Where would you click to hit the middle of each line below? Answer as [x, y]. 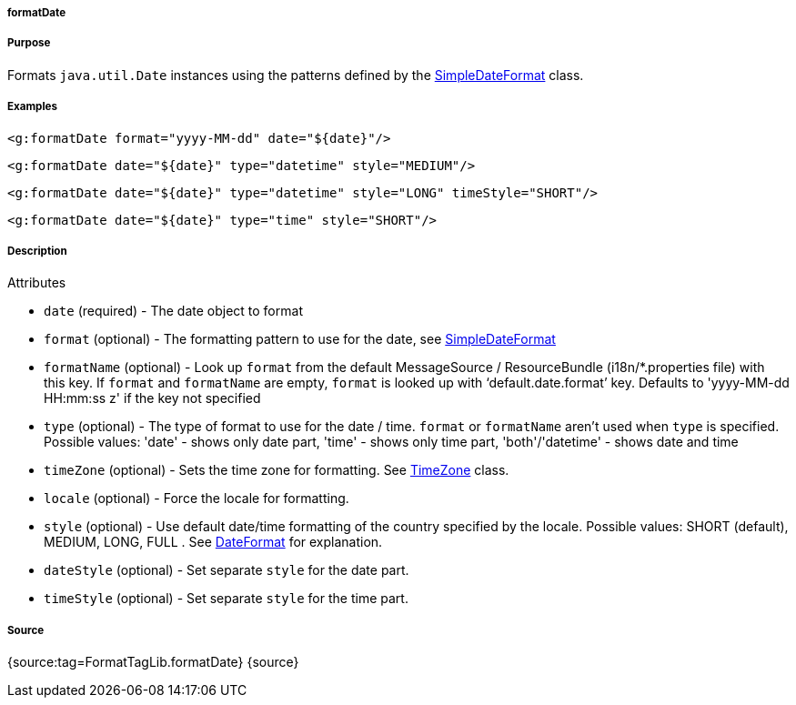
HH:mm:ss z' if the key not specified [152, 398]
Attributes [37, 283]
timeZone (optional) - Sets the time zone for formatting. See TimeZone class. [277, 470]
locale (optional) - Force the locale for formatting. [196, 499]
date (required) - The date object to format [173, 311]
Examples [32, 107]
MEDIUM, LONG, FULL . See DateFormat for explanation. [213, 542]
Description [37, 251]
